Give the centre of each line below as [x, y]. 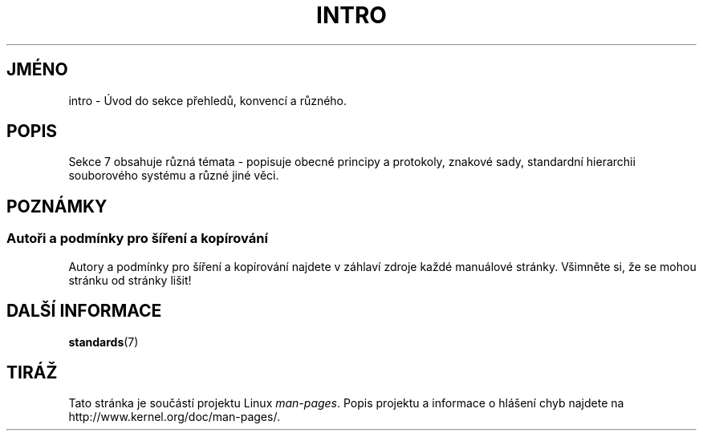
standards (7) [104, 342]
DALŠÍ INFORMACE [84, 311]
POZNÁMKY [57, 206]
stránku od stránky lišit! [130, 280]
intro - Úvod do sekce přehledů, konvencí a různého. [208, 100]
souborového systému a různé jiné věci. [174, 176]
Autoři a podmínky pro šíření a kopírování [137, 239]
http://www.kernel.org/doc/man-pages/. [174, 417]
